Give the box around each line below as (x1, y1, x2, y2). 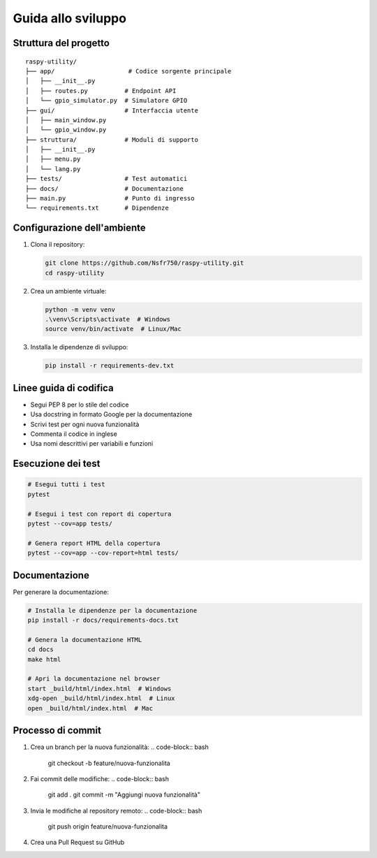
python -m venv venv (45, 305, 115, 314)
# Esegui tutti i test (27, 481, 105, 488)
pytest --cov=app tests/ (27, 520, 113, 528)
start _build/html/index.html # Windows (27, 685, 172, 692)
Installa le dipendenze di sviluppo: (30, 343, 128, 351)
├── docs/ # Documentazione (25, 184, 184, 192)
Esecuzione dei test (13, 458, 101, 470)
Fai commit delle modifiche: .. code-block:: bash (30, 774, 170, 783)
